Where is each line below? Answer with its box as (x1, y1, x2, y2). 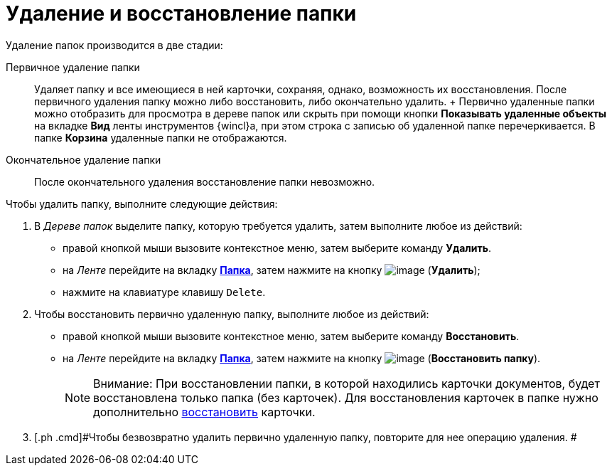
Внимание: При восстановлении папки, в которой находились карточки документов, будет (93, 376, 600, 391)
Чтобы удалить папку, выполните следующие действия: (6, 197, 278, 210)
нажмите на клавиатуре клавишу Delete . (63, 285, 266, 298)
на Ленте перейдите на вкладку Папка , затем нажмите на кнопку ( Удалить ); (63, 263, 481, 276)
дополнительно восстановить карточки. (93, 404, 316, 419)
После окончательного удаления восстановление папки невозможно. (34, 175, 375, 188)
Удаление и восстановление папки (6, 1, 357, 26)
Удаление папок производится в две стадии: (6, 38, 223, 51)
